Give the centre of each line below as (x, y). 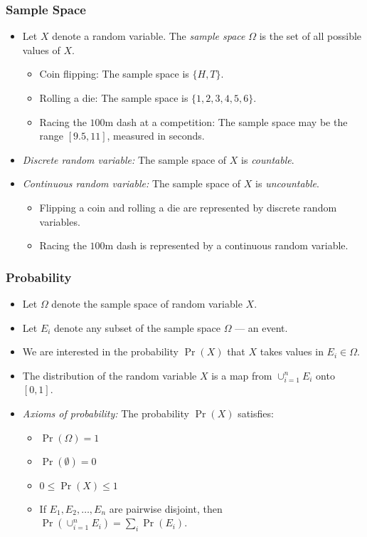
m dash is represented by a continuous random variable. (227, 245)
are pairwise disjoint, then (166, 508)
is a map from (242, 375)
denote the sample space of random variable (147, 303)
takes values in (292, 351)
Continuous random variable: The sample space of (132, 183)
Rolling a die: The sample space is (114, 98)
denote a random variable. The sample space (149, 36)
